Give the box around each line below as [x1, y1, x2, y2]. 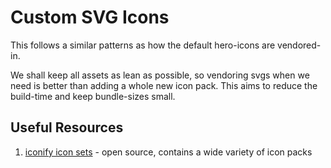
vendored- [277, 39, 322, 51]
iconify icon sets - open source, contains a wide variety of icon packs [24, 146, 313, 158]
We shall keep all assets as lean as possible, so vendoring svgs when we [10, 69, 310, 81]
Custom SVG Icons [10, 6, 170, 29]
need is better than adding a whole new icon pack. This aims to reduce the [10, 79, 318, 91]
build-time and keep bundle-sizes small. [10, 90, 176, 102]
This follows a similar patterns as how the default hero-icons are [10, 39, 276, 51]
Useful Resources [10, 119, 124, 136]
